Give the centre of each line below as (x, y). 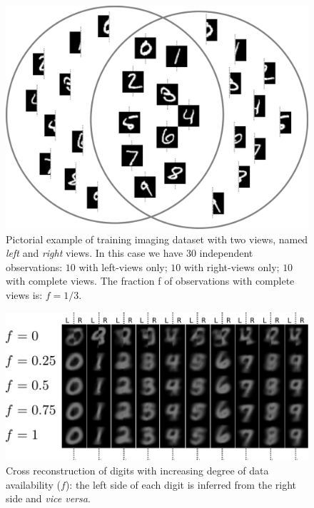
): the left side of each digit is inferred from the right (181, 484)
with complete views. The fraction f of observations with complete (150, 281)
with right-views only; (232, 266)
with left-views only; (123, 266)
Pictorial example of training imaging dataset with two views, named (157, 239)
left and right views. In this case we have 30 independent (130, 253)
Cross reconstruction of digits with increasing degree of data (137, 470)
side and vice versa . (48, 498)
